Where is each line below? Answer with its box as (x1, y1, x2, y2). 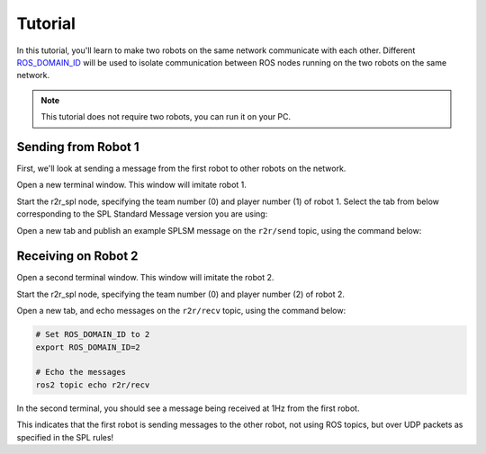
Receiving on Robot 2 (16, 248, 139, 264)
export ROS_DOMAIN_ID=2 (35, 342, 141, 352)
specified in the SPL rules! (16, 432, 114, 442)
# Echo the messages (35, 367, 126, 378)
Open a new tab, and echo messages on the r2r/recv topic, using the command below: (16, 306, 346, 316)
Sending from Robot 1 (16, 139, 139, 155)
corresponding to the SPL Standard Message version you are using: (16, 209, 268, 219)
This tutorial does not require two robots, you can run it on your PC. (40, 111, 292, 122)
